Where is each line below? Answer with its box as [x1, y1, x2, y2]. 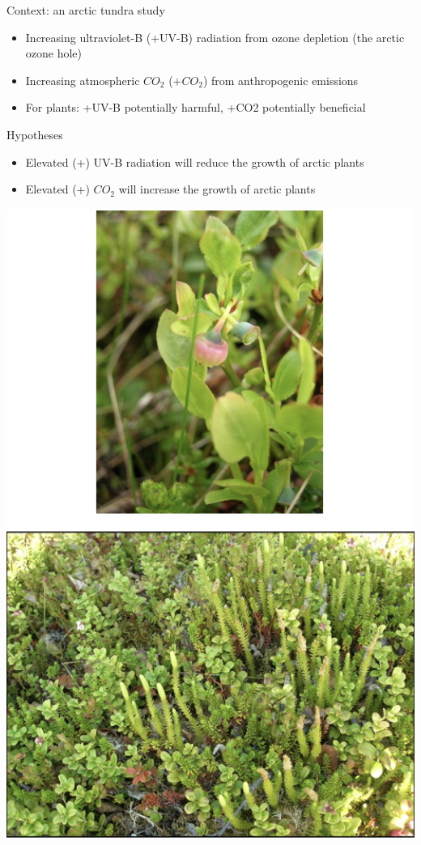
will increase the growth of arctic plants [118, 180, 316, 197]
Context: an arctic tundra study [6, 2, 165, 18]
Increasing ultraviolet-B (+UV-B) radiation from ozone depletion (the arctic [25, 28, 405, 45]
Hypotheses [6, 125, 63, 142]
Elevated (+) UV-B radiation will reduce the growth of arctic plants [25, 153, 364, 170]
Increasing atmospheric [25, 71, 140, 88]
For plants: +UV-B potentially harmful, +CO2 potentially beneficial [25, 99, 366, 116]
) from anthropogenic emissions [202, 71, 359, 88]
